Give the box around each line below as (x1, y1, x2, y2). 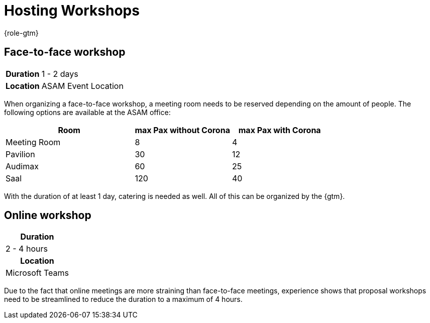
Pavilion (6, 149, 35, 159)
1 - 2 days (41, 68, 78, 79)
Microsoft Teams (6, 268, 69, 278)
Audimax (6, 161, 39, 171)
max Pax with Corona (238, 125, 321, 135)
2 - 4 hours (6, 244, 48, 254)
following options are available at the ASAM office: (4, 107, 171, 117)
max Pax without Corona (135, 125, 230, 135)
